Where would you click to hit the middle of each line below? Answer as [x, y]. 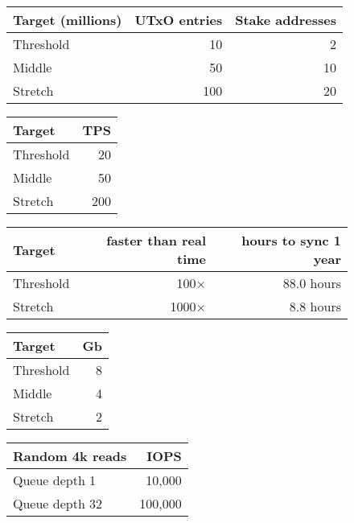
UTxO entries [179, 20]
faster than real [156, 240]
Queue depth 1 [55, 480]
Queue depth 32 [58, 503]
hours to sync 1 [291, 240]
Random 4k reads [70, 456]
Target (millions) [68, 20]
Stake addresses [286, 20]
